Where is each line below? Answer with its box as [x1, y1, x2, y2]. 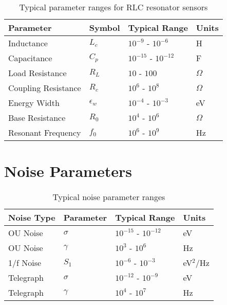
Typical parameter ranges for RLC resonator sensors [19, 1, 208, 13]
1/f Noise [8, 257, 42, 269]
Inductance [8, 37, 48, 49]
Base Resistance [8, 112, 66, 123]
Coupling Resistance [8, 82, 81, 94]
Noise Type [8, 211, 55, 224]
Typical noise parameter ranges [52, 191, 165, 203]
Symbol [89, 22, 120, 33]
